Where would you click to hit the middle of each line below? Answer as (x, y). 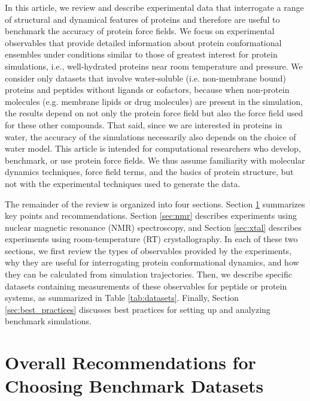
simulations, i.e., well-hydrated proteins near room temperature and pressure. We (154, 66)
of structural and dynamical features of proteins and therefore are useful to (142, 19)
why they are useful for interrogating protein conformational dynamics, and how (152, 262)
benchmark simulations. (48, 321)
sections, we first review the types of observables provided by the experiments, (148, 250)
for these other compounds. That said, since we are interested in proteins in (144, 124)
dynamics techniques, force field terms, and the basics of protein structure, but (149, 172)
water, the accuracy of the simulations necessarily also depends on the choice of (151, 136)
